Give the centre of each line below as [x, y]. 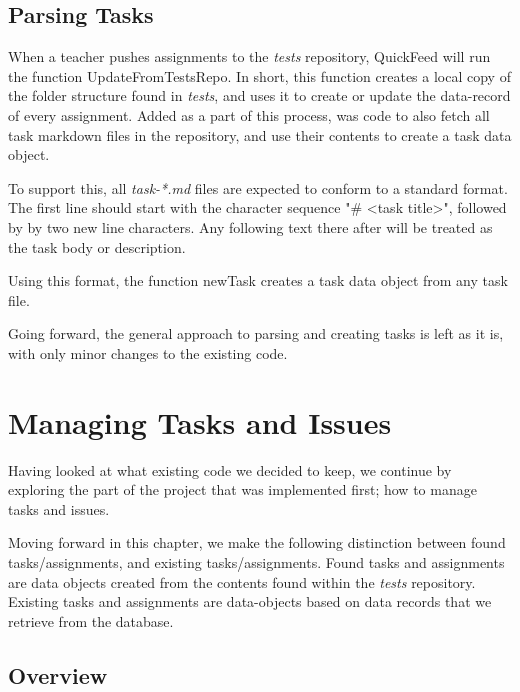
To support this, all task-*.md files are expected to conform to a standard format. [258, 187]
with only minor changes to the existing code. [148, 352]
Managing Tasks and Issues [200, 421]
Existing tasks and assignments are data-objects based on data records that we [250, 601]
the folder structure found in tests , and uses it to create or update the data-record [259, 95]
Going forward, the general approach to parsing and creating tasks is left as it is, [256, 333]
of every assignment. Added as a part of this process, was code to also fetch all [249, 114]
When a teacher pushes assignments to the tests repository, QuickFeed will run [249, 56]
